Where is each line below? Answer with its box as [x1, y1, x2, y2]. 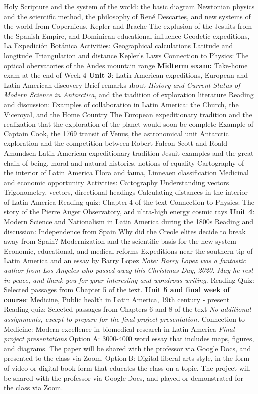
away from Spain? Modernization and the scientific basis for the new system [4, 236, 236, 246]
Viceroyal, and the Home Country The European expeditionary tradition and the [4, 109, 252, 119]
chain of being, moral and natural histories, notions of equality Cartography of [4, 157, 244, 168]
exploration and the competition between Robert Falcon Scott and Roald [4, 138, 227, 148]
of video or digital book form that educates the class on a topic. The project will [4, 362, 250, 373]
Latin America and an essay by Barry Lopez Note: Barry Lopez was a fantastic [4, 255, 246, 265]
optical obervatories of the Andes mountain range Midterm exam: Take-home [4, 60, 248, 70]
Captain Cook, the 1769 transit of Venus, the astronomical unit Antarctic [4, 128, 229, 138]
